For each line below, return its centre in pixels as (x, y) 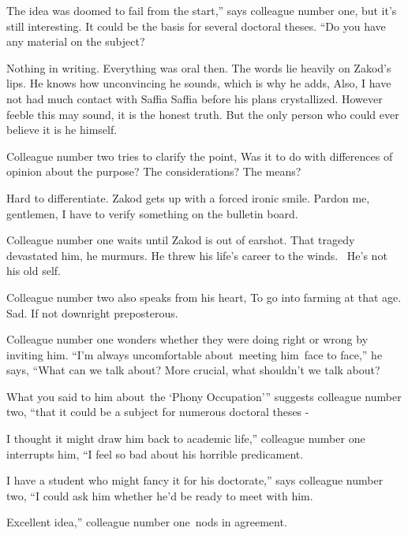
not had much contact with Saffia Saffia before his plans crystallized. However (195, 98)
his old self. (34, 271)
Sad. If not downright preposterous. (92, 312)
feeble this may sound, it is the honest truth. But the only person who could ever (203, 114)
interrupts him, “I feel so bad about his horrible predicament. (155, 453)
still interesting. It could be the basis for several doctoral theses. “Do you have (196, 26)
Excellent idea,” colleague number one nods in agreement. (147, 522)
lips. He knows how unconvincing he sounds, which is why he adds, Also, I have (199, 83)
